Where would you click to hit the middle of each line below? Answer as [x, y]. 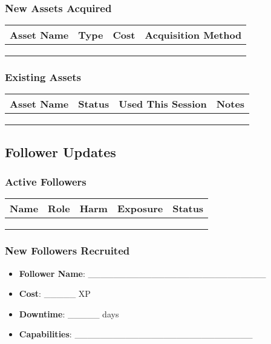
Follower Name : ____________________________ [142, 273]
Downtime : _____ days [69, 313]
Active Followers [46, 182]
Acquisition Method [193, 35]
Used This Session [163, 104]
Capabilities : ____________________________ [136, 334]
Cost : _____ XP [55, 294]
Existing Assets [43, 77]
